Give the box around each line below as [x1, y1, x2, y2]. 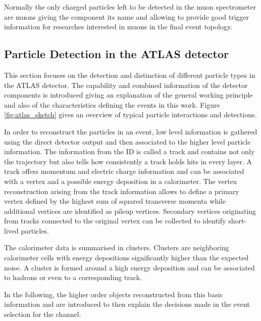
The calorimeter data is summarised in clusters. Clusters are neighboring [4, 242, 229, 253]
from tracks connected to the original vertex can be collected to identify [4, 215, 226, 226]
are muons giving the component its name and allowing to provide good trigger [4, 11, 249, 22]
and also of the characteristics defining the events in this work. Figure [4, 99, 220, 110]
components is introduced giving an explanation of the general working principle [4, 89, 253, 100]
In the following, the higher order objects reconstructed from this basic [4, 289, 223, 299]
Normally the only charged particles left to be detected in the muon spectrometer [4, 2, 256, 12]
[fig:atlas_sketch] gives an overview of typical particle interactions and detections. [4, 109, 257, 120]
